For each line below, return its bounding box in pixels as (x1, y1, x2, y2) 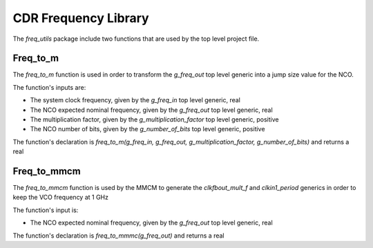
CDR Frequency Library (12, 10, 149, 26)
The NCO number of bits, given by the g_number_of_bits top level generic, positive (30, 125, 265, 133)
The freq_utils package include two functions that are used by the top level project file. (12, 35, 260, 43)
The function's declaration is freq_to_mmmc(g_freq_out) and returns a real (12, 231, 224, 240)
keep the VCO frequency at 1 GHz (12, 193, 109, 202)
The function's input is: (12, 206, 79, 214)
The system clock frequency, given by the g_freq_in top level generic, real (30, 96, 241, 104)
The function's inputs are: (12, 83, 86, 91)
